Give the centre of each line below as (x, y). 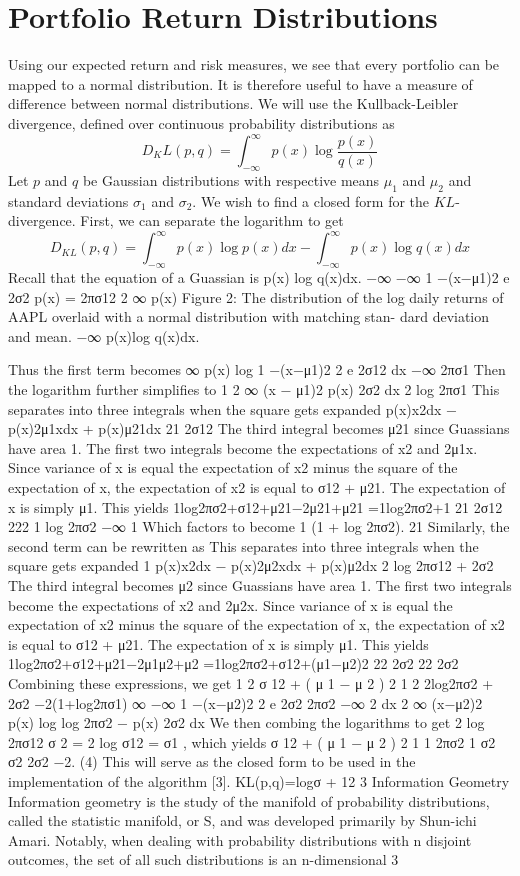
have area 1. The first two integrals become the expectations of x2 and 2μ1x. (243, 447)
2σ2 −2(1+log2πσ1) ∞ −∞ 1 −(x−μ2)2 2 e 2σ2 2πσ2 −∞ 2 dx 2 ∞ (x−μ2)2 (245, 702)
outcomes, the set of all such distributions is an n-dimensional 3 (203, 859)
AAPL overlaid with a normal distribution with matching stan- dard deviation (249, 316)
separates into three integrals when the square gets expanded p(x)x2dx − (232, 408)
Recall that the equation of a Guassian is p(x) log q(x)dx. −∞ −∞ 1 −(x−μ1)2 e (259, 277)
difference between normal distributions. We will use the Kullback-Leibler (233, 103)
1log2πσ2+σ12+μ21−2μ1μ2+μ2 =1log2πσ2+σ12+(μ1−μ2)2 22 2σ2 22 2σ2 (233, 663)
